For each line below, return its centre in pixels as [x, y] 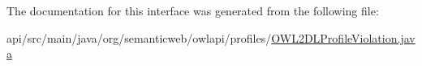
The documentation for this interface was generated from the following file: [193, 10]
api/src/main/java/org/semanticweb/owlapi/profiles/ [139, 37]
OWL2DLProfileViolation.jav [343, 37]
